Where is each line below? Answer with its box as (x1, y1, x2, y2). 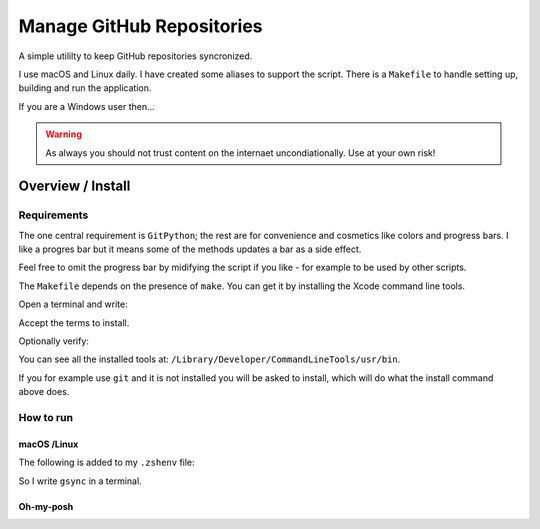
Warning (45, 128, 82, 140)
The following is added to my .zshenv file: (18, 456, 195, 469)
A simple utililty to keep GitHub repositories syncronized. (18, 50, 253, 62)
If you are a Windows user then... (18, 100, 155, 112)
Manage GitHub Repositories (18, 15, 264, 37)
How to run (18, 410, 74, 424)
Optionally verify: (18, 335, 90, 347)
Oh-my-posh (18, 500, 74, 512)
